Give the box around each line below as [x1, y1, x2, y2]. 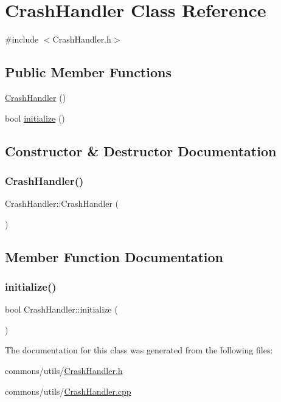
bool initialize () [5, 111, 65, 124]
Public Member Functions [5, 63, 172, 81]
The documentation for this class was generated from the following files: [5, 344, 273, 356]
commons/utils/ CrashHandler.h [5, 364, 123, 377]
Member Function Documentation [5, 247, 224, 266]
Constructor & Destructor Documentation [5, 141, 277, 160]
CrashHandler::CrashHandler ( [5, 197, 119, 210]
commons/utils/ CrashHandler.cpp [5, 384, 131, 397]
